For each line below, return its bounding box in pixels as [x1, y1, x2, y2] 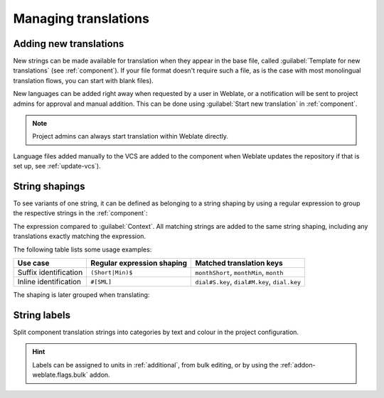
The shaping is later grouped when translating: [13, 291, 150, 299]
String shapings [13, 181, 85, 192]
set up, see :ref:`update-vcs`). [13, 162, 101, 171]
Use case [17, 258, 50, 268]
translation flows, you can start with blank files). [13, 76, 154, 85]
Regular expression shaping [90, 258, 188, 268]
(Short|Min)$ [90, 269, 133, 276]
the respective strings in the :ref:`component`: [13, 209, 148, 217]
